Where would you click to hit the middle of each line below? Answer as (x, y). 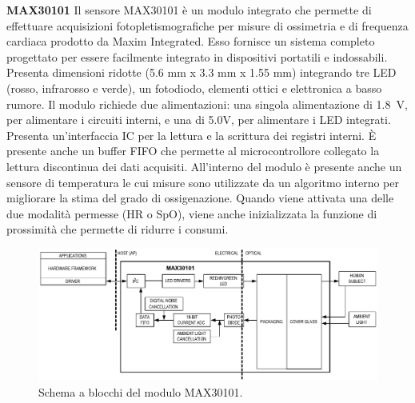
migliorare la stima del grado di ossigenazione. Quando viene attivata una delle (200, 198)
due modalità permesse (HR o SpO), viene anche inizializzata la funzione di (192, 213)
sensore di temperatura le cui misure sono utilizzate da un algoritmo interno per (203, 182)
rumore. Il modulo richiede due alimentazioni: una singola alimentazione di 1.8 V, (207, 104)
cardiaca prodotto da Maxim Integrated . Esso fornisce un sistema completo (191, 41)
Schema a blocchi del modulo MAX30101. (141, 391)
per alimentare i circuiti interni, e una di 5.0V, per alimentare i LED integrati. (199, 120)
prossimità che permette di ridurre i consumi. (118, 229)
